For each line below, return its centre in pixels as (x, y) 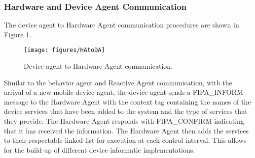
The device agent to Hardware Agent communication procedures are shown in (122, 25)
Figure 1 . (18, 34)
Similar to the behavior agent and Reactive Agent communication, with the (118, 82)
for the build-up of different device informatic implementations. (100, 149)
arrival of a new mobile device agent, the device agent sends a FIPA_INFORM (124, 92)
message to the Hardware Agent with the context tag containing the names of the (127, 101)
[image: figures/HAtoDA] (64, 50)
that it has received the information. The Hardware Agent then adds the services (126, 130)
